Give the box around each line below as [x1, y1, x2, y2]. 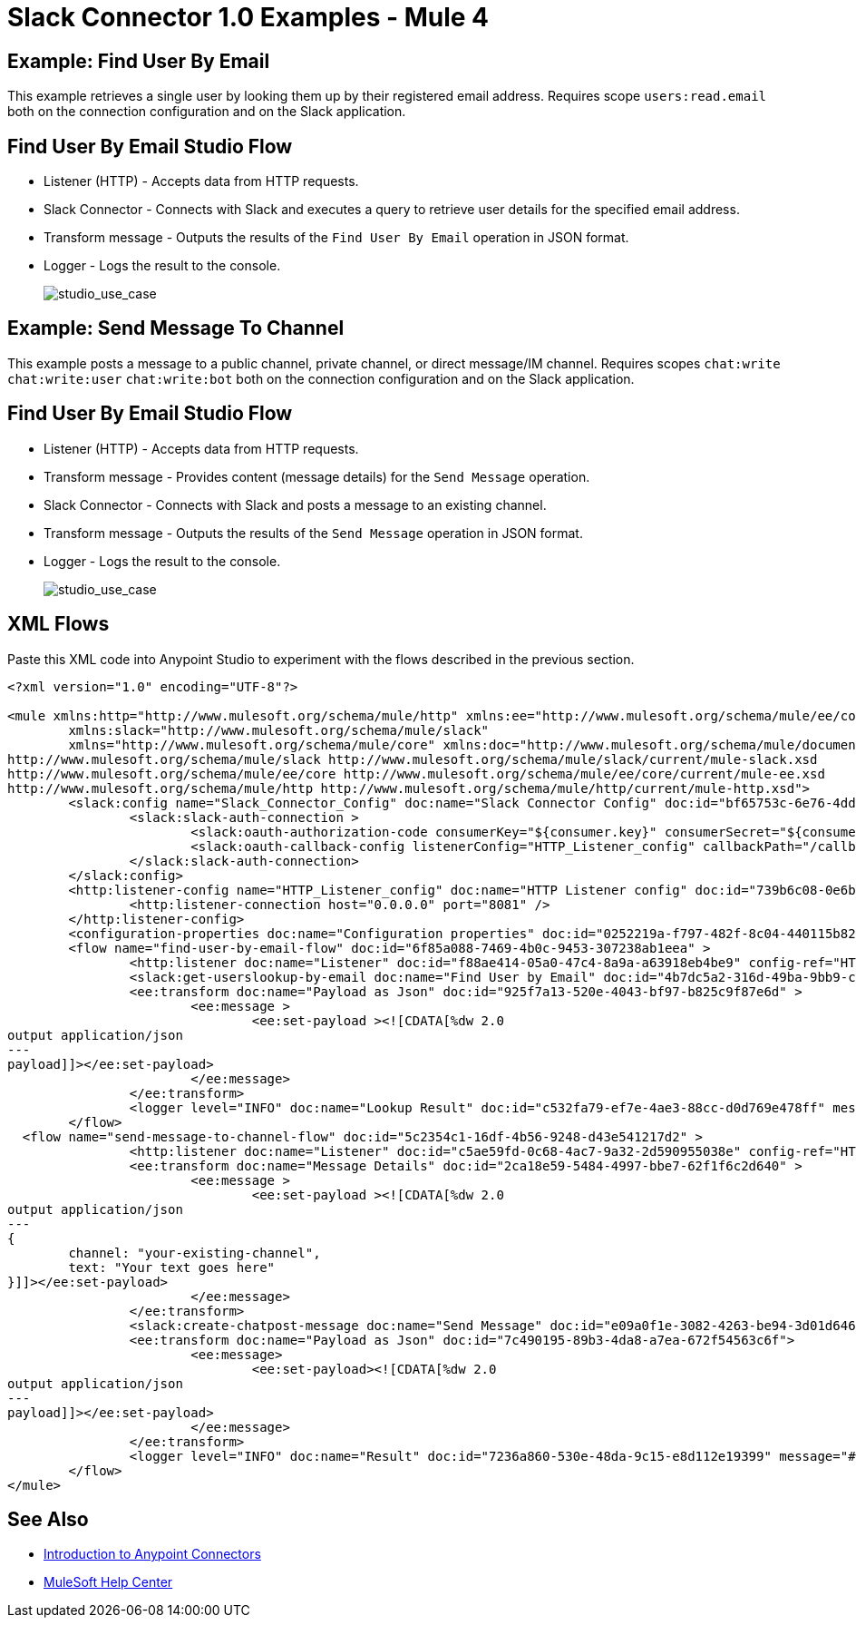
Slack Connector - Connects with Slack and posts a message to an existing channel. [44, 496, 547, 513]
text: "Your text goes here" [68, 1259, 276, 1275]
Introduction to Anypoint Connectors [44, 1546, 261, 1562]
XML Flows [7, 612, 110, 636]
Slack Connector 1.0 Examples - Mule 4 [7, 2, 490, 33]
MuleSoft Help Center [44, 1574, 173, 1591]
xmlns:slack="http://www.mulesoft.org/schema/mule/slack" [68, 722, 490, 738]
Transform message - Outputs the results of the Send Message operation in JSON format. [44, 524, 583, 541]
